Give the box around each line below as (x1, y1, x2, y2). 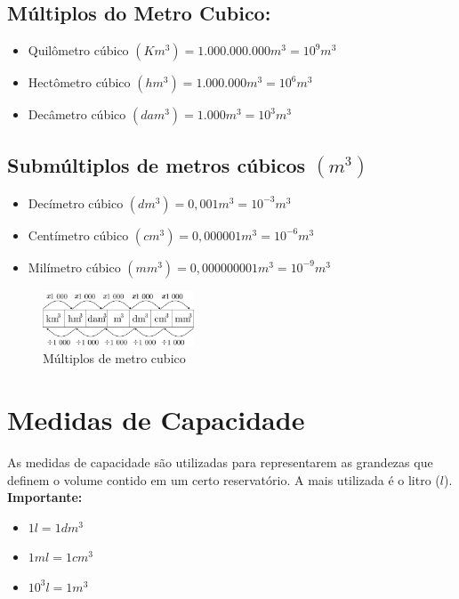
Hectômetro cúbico (28, 73, 131, 92)
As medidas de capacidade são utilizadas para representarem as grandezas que (7, 452, 433, 471)
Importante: (7, 488, 83, 506)
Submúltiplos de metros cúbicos (7, 150, 305, 178)
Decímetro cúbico (28, 193, 124, 212)
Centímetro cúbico (28, 225, 129, 244)
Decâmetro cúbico (28, 105, 126, 124)
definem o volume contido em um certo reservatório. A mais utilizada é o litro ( (7, 470, 440, 489)
